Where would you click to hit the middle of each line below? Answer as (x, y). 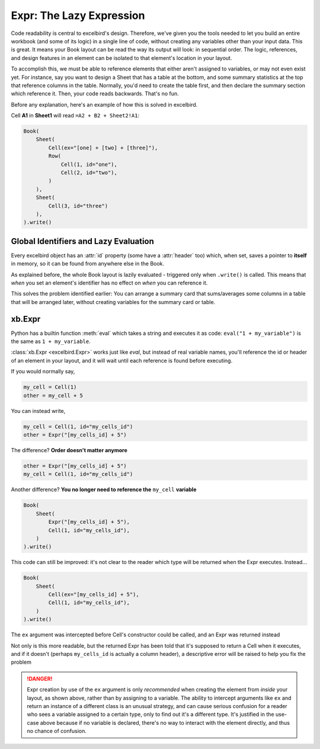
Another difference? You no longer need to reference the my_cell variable (104, 489)
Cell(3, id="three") (78, 206)
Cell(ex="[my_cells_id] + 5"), (94, 595)
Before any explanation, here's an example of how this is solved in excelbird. (104, 104)
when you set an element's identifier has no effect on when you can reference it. (109, 283)
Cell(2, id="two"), (89, 173)
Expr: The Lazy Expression (78, 15)
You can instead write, (38, 411)
